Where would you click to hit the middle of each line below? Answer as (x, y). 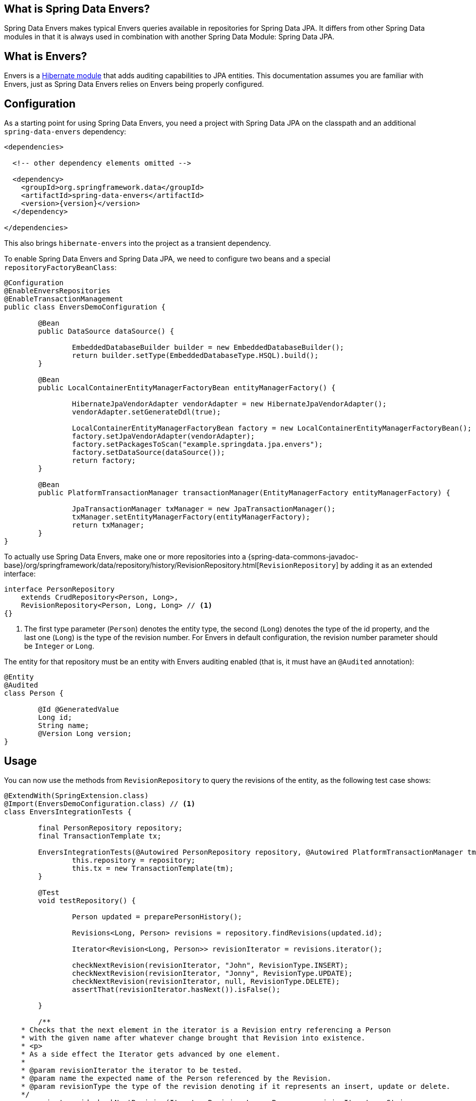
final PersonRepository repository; (110, 828)
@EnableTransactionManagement (64, 299)
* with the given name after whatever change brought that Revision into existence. (193, 1038)
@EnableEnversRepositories (57, 291)
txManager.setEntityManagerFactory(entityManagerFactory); (191, 517)
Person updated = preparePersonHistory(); (157, 916)
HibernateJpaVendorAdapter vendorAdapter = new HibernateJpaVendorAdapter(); (229, 404)
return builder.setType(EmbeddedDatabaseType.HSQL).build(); (195, 356)
